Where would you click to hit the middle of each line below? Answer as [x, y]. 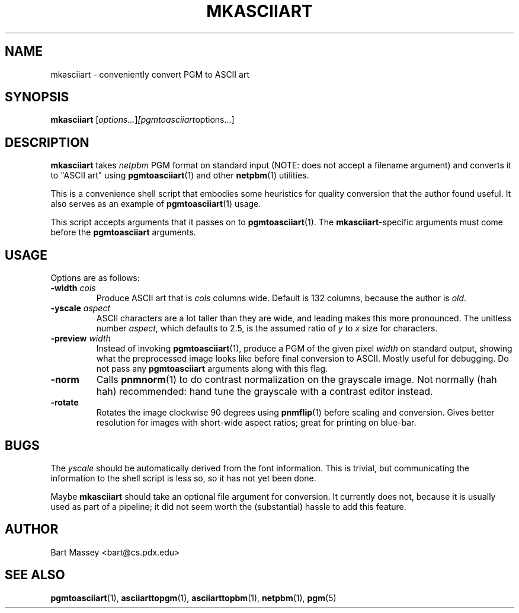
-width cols [73, 288]
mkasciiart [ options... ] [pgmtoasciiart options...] [142, 120]
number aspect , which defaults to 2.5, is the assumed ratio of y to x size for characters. [267, 328]
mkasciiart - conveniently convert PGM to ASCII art [150, 74]
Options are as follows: [95, 278]
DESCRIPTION [47, 142]
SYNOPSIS [37, 97]
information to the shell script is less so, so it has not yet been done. [183, 478]
